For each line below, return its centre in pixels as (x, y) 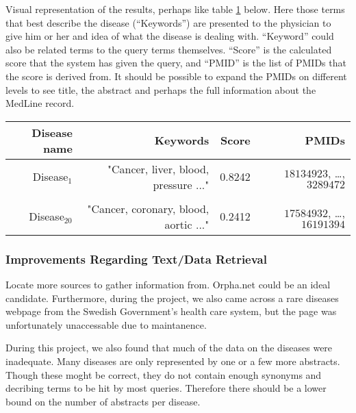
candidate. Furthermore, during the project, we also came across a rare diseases (172, 298)
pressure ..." (181, 184)
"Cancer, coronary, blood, (148, 208)
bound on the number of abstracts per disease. (103, 401)
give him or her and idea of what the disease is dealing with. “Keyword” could (170, 36)
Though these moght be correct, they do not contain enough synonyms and (164, 374)
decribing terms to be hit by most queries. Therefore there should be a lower (166, 388)
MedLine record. (40, 103)
